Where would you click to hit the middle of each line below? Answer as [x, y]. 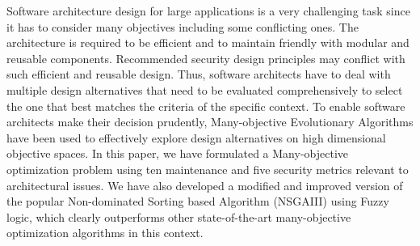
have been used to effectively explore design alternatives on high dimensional [196, 137]
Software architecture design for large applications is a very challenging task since [208, 11]
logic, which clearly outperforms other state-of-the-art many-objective [179, 216]
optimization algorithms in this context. [105, 233]
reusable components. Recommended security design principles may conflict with [206, 58]
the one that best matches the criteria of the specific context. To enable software [206, 106]
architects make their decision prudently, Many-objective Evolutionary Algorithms [210, 122]
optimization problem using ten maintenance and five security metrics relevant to [208, 169]
